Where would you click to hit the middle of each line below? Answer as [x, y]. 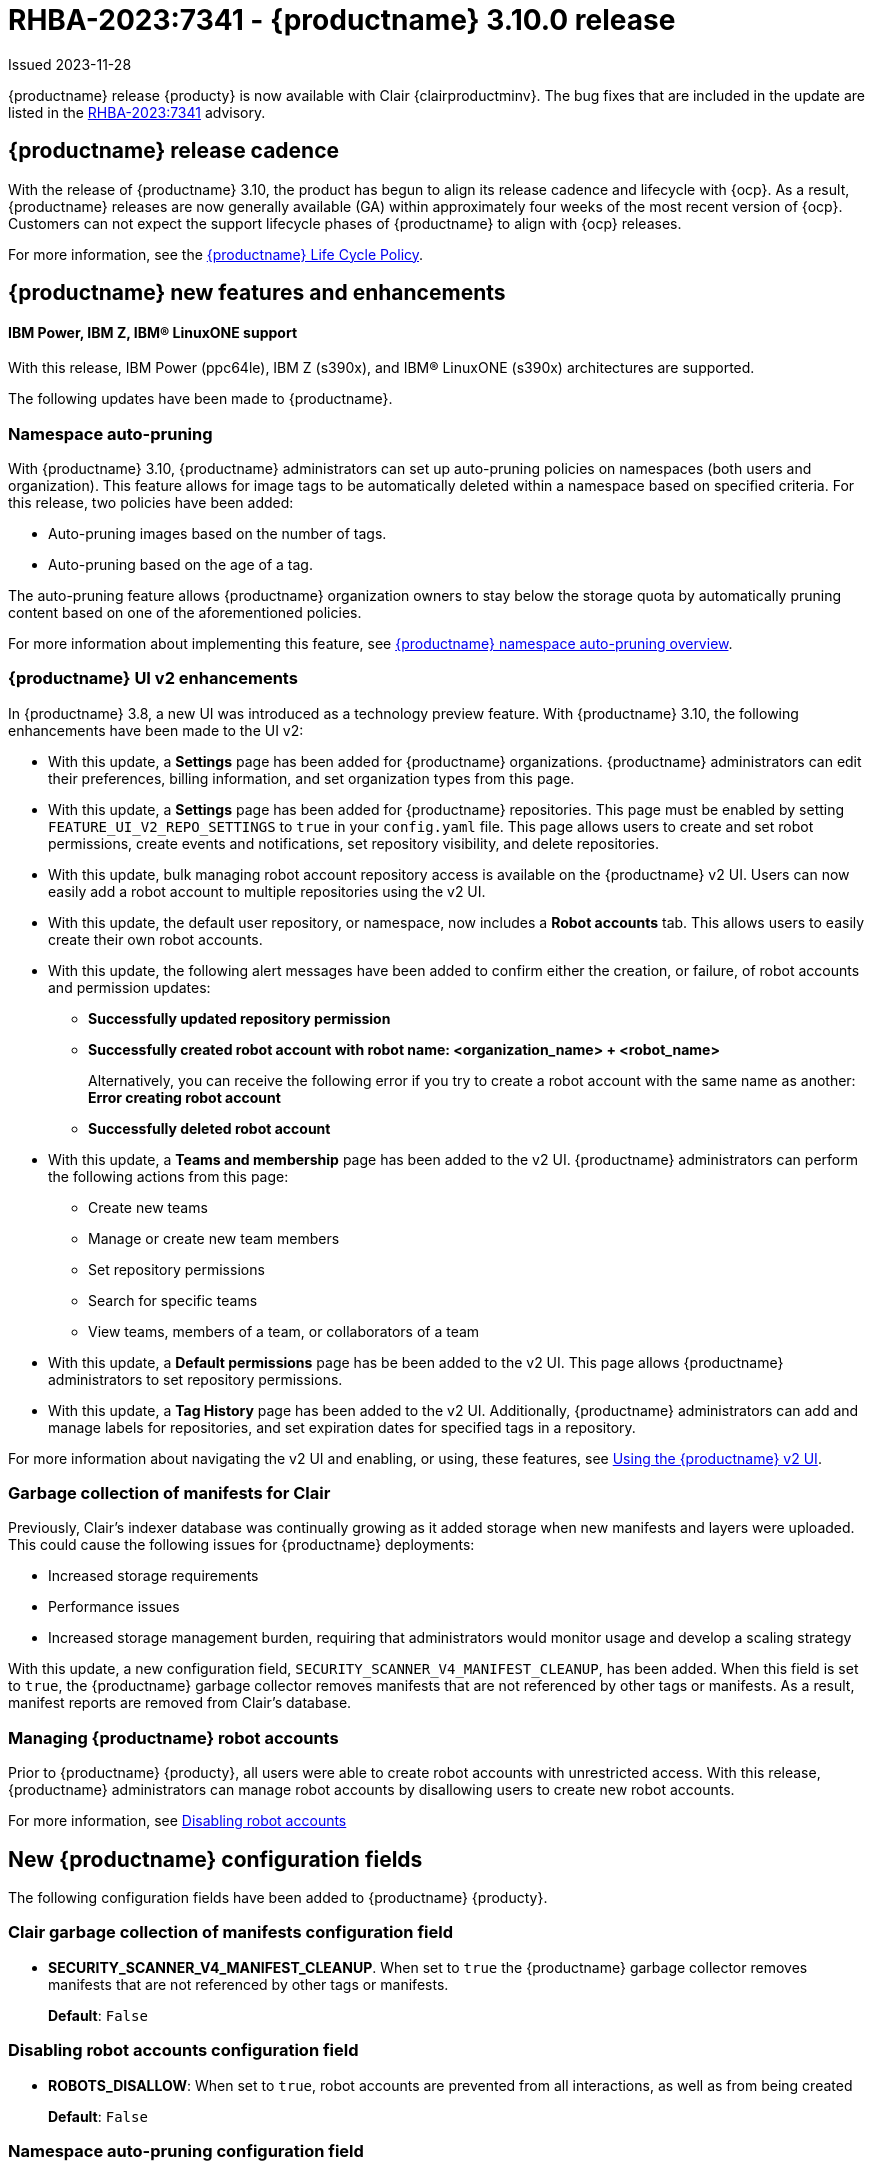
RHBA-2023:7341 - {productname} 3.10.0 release [342, 20]
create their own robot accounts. [155, 939]
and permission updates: [129, 987]
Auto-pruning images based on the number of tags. [217, 533]
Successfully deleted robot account [209, 1128]
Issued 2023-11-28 [70, 64]
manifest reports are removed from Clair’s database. [180, 1703]
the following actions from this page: [168, 1176]
